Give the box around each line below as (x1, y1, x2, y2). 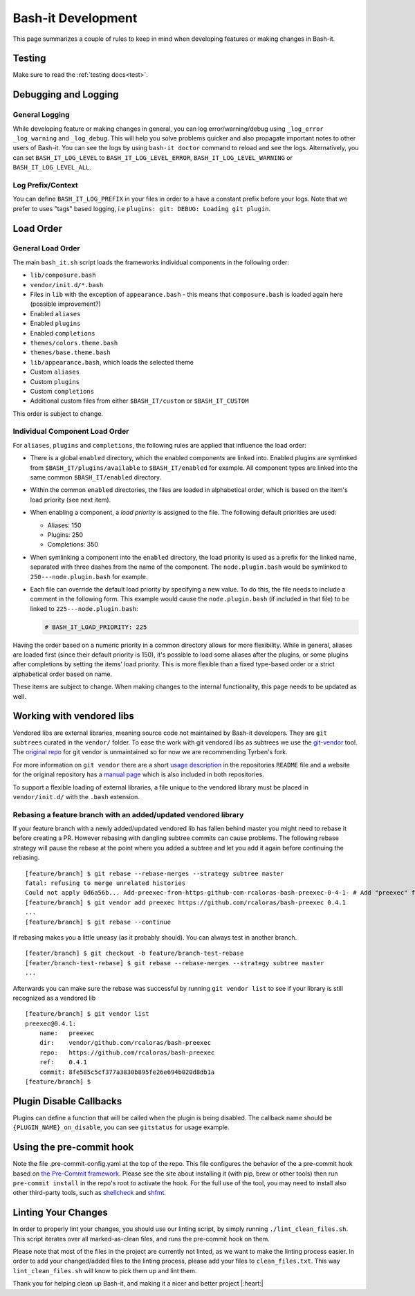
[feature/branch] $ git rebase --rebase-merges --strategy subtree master (25, 869, 284, 877)
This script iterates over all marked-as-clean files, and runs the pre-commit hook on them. (12, 1234, 270, 1243)
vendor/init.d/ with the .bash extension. (12, 792, 140, 801)
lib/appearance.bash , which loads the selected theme (30, 358, 194, 366)
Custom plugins (30, 377, 80, 385)
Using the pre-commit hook (12, 1142, 134, 1153)
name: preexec (39, 1030, 95, 1037)
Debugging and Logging (12, 89, 119, 100)
